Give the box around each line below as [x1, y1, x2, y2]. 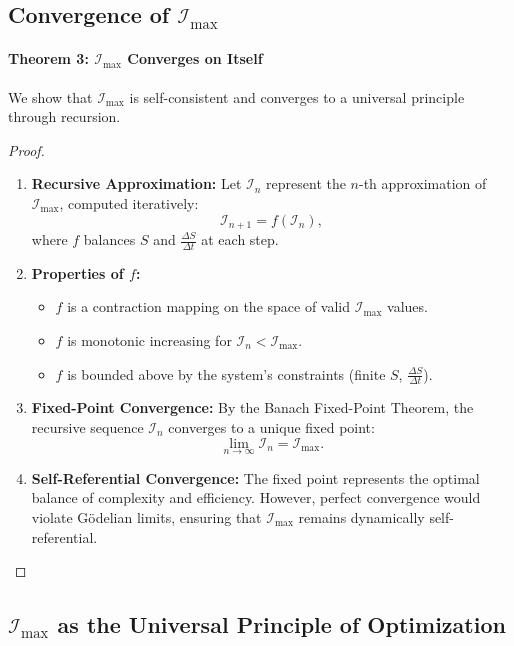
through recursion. [8, 106, 121, 127]
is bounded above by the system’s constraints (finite [67, 363, 386, 384]
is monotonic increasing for [67, 330, 232, 351]
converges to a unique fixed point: [168, 417, 375, 438]
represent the [266, 173, 346, 194]
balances [83, 229, 136, 249]
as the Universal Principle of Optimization [57, 609, 506, 640]
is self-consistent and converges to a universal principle [129, 86, 465, 107]
